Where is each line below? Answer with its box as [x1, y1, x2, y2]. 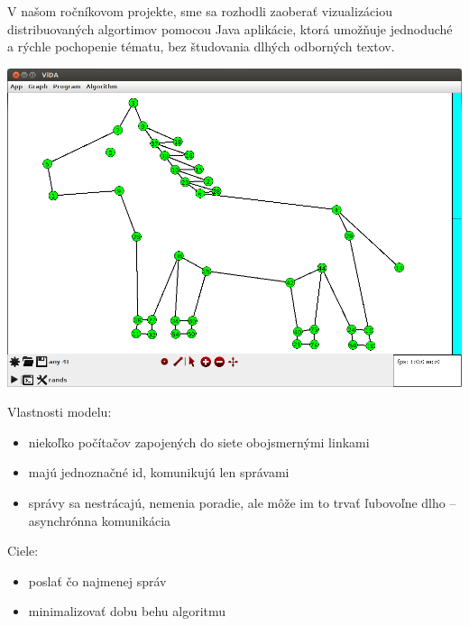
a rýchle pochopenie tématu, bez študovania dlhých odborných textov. [7, 37, 395, 56]
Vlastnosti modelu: [7, 402, 112, 421]
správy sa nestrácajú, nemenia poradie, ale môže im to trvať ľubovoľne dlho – [28, 493, 456, 511]
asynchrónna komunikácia [28, 511, 171, 529]
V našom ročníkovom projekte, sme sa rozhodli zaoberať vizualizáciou [7, 2, 392, 20]
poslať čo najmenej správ [28, 571, 167, 590]
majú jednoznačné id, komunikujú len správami [28, 463, 290, 482]
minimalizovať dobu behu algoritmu [28, 602, 226, 621]
